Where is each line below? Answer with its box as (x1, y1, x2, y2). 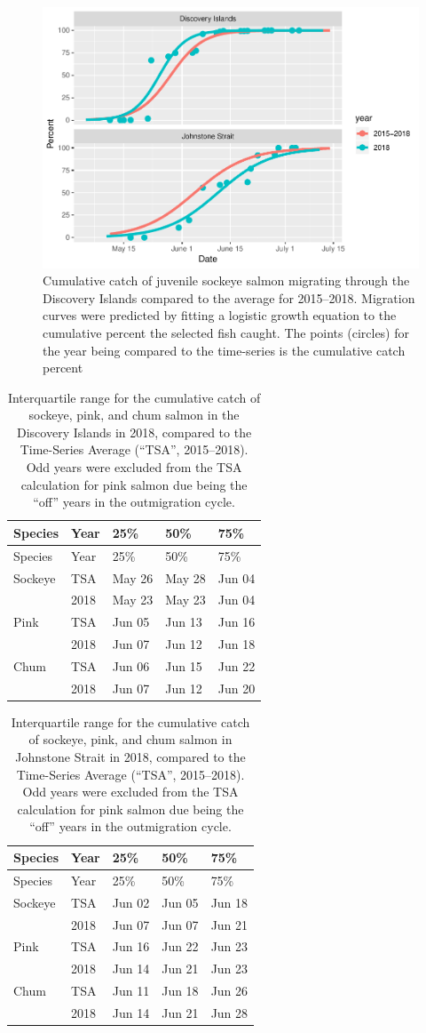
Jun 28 (210, 1003, 248, 1021)
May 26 (112, 568, 154, 587)
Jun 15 (165, 656, 202, 675)
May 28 (165, 568, 206, 587)
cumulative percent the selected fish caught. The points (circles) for (43, 323, 409, 341)
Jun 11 (112, 981, 150, 1000)
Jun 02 (112, 893, 150, 911)
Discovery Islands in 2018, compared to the (17, 422, 252, 441)
